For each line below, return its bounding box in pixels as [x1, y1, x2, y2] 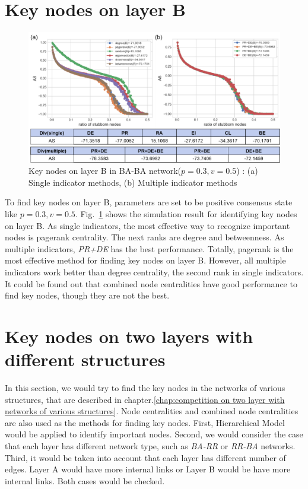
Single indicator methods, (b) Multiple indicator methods [28, 176, 237, 188]
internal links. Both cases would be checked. [5, 474, 165, 487]
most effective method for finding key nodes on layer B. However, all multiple [5, 254, 286, 266]
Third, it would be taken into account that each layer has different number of [5, 451, 286, 463]
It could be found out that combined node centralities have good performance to [5, 277, 297, 290]
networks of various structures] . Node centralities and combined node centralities [5, 405, 299, 417]
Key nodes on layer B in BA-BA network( [28, 164, 181, 177]
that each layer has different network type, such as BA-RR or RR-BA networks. [5, 439, 296, 452]
